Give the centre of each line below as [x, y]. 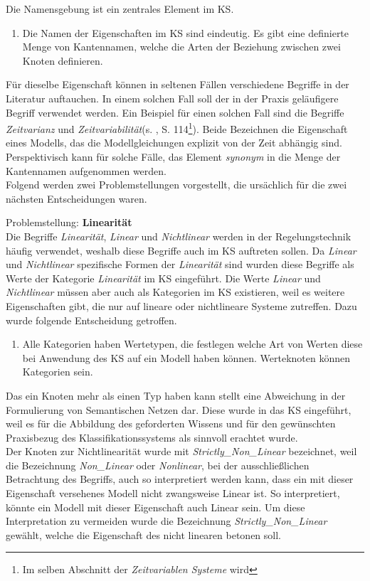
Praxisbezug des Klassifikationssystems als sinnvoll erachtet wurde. [152, 437]
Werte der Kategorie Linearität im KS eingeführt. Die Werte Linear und [163, 278]
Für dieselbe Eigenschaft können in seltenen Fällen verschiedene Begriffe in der [178, 84]
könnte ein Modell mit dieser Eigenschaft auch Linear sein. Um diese [155, 507]
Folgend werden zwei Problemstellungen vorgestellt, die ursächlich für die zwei [176, 185]
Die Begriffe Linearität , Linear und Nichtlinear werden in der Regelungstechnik [179, 236]
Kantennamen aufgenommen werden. [86, 170]
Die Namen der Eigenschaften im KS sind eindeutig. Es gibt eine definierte [186, 32]
